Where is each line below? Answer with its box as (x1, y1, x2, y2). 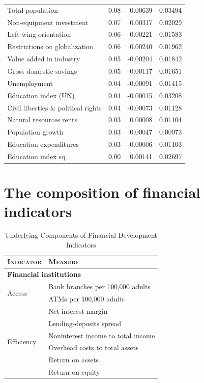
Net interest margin (48, 305, 108, 316)
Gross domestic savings (7, 65, 77, 76)
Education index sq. (7, 151, 67, 161)
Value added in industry (7, 54, 80, 64)
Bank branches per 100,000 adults (48, 281, 150, 292)
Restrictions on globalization (7, 41, 93, 52)
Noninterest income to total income (48, 330, 155, 340)
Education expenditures (7, 139, 79, 149)
